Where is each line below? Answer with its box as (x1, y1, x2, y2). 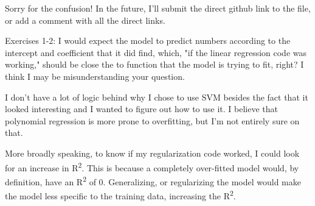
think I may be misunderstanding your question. (5, 69, 185, 82)
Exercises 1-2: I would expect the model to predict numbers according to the (5, 34, 291, 47)
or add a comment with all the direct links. (5, 13, 165, 26)
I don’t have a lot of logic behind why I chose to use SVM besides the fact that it (5, 90, 308, 103)
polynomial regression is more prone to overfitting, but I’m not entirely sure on (5, 114, 300, 127)
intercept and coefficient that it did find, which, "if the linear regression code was (5, 46, 307, 59)
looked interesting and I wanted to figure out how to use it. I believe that (5, 102, 278, 115)
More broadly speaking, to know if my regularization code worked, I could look (5, 146, 300, 159)
